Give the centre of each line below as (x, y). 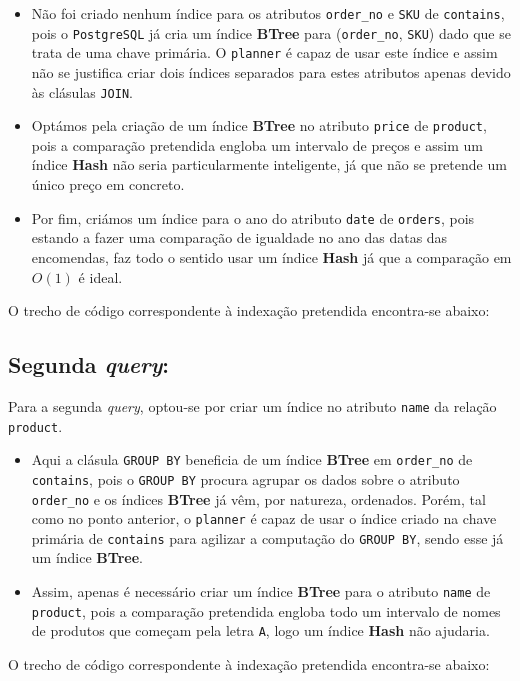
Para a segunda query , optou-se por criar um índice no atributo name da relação (252, 405)
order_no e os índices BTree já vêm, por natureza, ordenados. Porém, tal (258, 498)
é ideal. (100, 276)
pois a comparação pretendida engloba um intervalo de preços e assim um (257, 144)
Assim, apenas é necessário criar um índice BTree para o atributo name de (261, 591)
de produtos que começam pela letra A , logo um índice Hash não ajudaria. (260, 630)
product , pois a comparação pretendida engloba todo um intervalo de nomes (266, 610)
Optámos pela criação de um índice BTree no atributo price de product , (259, 125)
